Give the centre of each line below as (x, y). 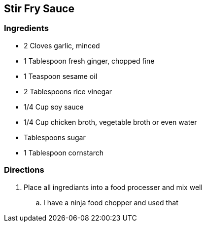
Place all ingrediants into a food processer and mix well (113, 187)
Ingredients (26, 28)
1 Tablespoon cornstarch (64, 152)
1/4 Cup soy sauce (54, 107)
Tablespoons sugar (55, 137)
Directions (24, 170)
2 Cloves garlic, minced (62, 45)
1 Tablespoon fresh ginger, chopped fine (89, 61)
